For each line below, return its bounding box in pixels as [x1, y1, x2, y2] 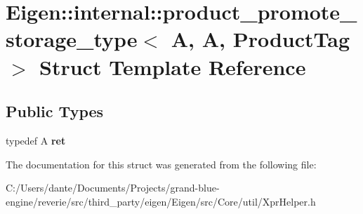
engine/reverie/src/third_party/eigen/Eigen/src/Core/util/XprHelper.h [6, 194, 316, 208]
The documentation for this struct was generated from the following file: [6, 156, 317, 171]
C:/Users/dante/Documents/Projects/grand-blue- [6, 180, 220, 195]
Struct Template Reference [39, 52, 306, 81]
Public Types [6, 100, 104, 122]
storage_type [6, 25, 138, 53]
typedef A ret [6, 133, 66, 147]
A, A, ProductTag [171, 25, 350, 53]
